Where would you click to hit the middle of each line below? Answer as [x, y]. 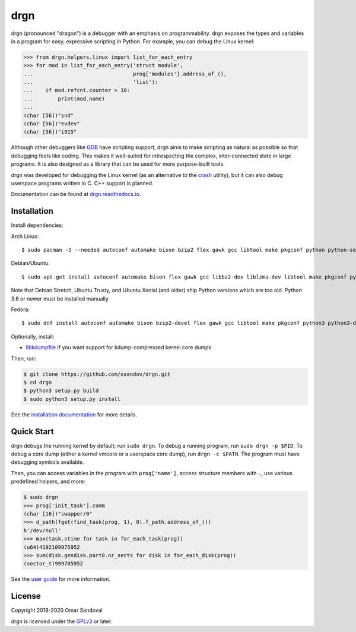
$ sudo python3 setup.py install [72, 399]
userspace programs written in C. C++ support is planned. [82, 183]
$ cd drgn [38, 382]
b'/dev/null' [42, 530]
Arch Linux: [25, 236]
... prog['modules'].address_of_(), [125, 74]
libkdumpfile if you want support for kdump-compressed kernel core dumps [119, 347]
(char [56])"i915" [50, 132]
